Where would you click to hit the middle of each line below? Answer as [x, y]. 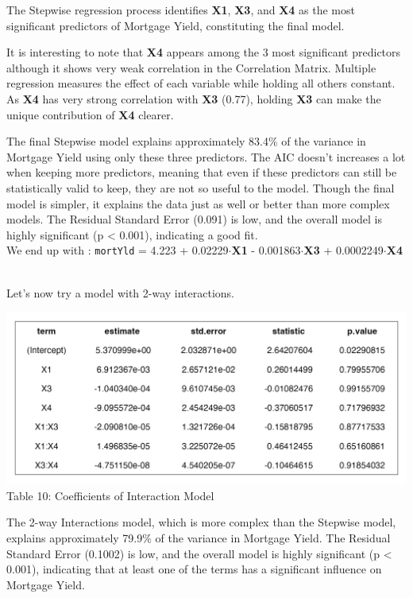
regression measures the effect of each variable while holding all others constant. [201, 83]
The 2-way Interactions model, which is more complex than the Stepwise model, [201, 522]
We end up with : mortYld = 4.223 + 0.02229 [118, 250]
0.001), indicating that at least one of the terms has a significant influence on [194, 569]
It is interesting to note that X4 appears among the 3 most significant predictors [204, 52]
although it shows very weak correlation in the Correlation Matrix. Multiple [191, 67]
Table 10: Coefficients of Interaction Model [110, 495]
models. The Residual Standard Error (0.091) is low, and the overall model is [195, 219]
